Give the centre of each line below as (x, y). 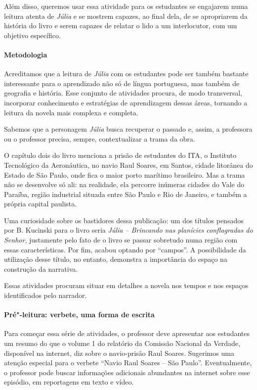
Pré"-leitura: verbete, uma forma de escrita (79, 315)
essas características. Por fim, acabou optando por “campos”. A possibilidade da (125, 249)
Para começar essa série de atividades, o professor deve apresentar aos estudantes (127, 333)
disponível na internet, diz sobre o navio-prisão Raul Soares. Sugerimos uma (119, 353)
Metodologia (26, 54)
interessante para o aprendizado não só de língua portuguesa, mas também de (122, 83)
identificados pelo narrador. (45, 295)
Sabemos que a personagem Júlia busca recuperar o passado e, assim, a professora (128, 129)
